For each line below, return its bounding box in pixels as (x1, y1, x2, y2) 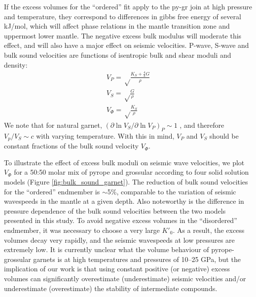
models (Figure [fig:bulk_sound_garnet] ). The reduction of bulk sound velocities (4, 177, 248, 187)
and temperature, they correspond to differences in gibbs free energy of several (4, 11, 241, 21)
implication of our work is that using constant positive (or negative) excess (4, 263, 230, 274)
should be (209, 130, 239, 141)
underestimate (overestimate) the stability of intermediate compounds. (4, 283, 218, 293)
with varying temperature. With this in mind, (36, 130, 175, 141)
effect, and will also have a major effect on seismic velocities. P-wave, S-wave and (4, 40, 249, 50)
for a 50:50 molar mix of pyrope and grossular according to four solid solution (14, 167, 249, 177)
